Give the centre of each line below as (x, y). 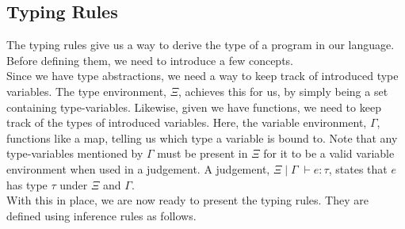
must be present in (202, 153)
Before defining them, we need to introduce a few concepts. (150, 60)
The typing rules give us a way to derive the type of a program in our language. (201, 45)
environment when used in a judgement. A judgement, (138, 168)
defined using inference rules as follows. (101, 215)
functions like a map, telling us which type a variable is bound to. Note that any (202, 137)
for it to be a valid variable (329, 153)
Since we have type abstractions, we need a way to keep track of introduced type (202, 76)
